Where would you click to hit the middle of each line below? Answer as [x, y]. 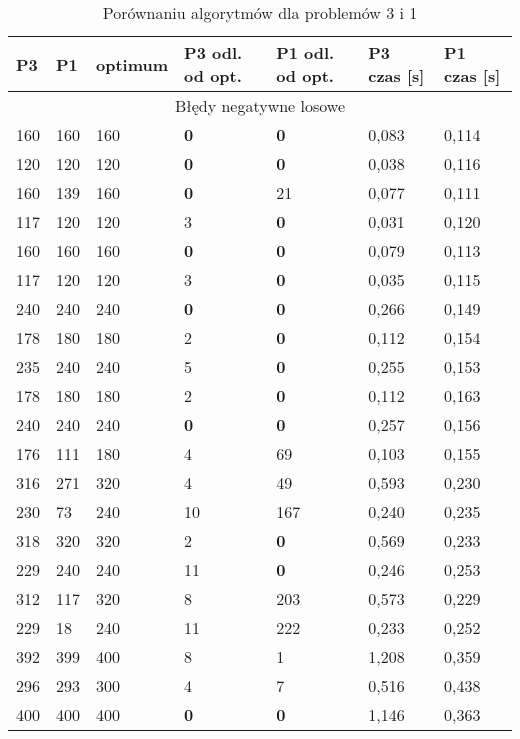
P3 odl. [213, 52]
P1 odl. [305, 52]
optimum [132, 64]
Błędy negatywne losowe [260, 105]
